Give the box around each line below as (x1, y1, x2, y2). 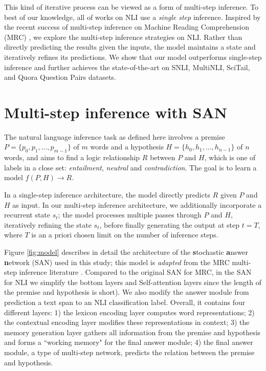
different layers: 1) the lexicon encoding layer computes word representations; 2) (4, 307, 255, 317)
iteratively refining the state (4, 219, 92, 230)
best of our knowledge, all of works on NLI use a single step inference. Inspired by (4, 11, 261, 22)
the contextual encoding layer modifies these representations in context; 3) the (4, 317, 250, 328)
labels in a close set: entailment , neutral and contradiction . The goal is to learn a (4, 162, 257, 172)
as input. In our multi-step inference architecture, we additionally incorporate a (12, 199, 262, 210)
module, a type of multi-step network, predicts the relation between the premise (4, 346, 255, 357)
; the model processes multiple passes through (58, 209, 202, 220)
